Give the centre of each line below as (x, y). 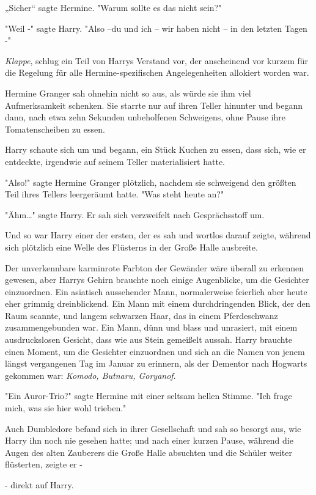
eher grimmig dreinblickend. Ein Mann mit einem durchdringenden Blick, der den (158, 303)
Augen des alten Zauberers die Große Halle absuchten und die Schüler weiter (149, 452)
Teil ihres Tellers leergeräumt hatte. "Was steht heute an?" (115, 194)
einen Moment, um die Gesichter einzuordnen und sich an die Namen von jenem (155, 351)
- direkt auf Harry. (39, 485)
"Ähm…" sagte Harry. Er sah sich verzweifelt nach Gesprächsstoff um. (135, 214)
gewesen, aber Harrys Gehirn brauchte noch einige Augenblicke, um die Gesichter (157, 280)
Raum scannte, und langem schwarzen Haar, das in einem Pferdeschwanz (141, 315)
